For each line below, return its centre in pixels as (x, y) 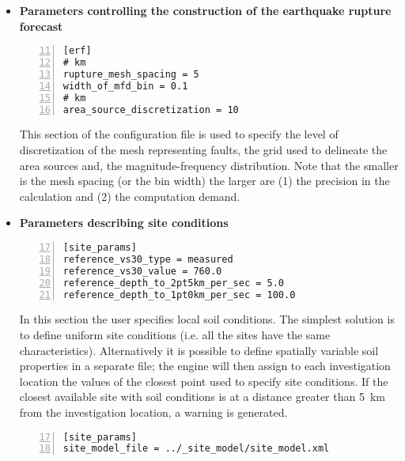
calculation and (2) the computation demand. (130, 196)
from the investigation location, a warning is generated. (153, 412)
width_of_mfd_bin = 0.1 (125, 86)
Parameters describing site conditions (124, 223)
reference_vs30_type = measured (148, 259)
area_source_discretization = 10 (151, 110)
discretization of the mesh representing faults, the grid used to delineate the (203, 150)
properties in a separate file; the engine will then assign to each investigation (205, 366)
